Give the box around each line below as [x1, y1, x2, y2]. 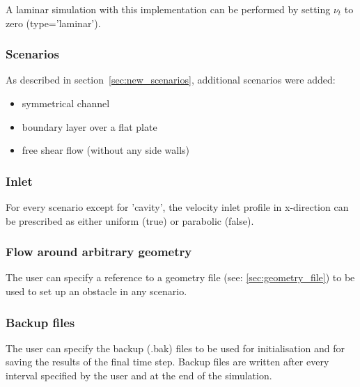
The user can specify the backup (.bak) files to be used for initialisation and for [6, 340, 345, 355]
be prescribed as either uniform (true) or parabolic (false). [6, 213, 254, 228]
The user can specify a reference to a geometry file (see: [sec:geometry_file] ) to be [6, 270, 355, 285]
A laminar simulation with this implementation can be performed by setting [6, 2, 331, 16]
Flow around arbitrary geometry [6, 243, 192, 260]
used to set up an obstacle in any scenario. [6, 284, 187, 298]
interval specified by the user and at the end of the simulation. [6, 368, 272, 382]
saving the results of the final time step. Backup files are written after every [6, 354, 329, 369]
